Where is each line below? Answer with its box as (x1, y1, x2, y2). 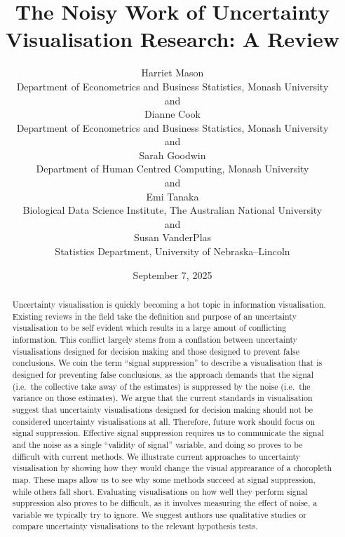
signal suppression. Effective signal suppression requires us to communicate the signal (12, 427, 324, 439)
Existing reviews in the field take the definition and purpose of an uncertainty (12, 310, 297, 322)
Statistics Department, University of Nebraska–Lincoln (55, 244, 290, 259)
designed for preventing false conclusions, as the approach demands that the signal (12, 368, 314, 380)
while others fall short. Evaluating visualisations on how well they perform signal (12, 485, 308, 497)
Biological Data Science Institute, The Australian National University (22, 203, 323, 217)
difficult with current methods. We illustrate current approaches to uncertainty (12, 450, 301, 462)
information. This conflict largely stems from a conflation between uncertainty (12, 333, 298, 345)
